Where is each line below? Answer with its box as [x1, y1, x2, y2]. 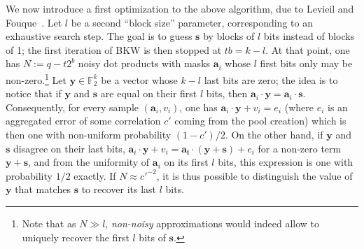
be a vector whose [101, 72, 178, 87]
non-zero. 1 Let [6, 70, 66, 87]
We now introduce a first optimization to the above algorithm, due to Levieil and [6, 1, 354, 15]
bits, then [206, 86, 248, 101]
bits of [139, 229, 166, 244]
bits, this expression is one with [218, 155, 353, 169]
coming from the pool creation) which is [174, 113, 346, 128]
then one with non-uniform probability [6, 127, 171, 141]
